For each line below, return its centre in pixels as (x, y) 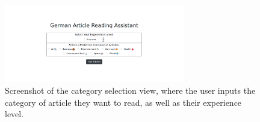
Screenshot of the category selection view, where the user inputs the (130, 90)
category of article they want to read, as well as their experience (123, 102)
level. (14, 114)
